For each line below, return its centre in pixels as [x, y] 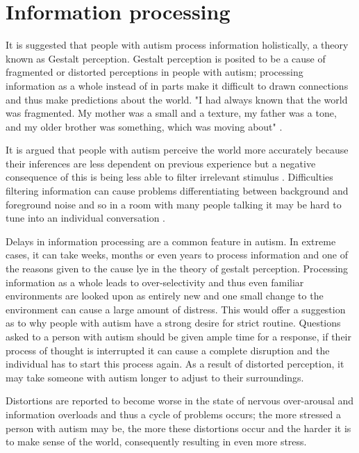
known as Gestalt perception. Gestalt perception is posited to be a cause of [166, 58]
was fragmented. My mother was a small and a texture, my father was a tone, [171, 113]
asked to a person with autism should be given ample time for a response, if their [178, 336]
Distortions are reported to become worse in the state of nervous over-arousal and [180, 401]
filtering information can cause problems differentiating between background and [177, 191]
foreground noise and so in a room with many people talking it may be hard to [174, 204]
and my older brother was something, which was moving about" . [144, 126]
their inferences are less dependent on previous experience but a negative [161, 163]
